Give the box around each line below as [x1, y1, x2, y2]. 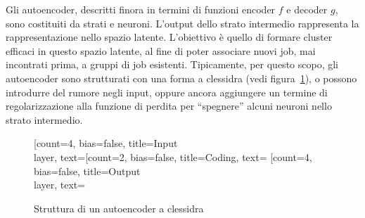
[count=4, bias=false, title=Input [34, 136, 178, 150]
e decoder [286, 2, 328, 16]
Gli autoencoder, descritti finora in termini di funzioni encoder [6, 2, 276, 16]
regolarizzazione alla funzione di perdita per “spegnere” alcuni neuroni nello [6, 98, 332, 113]
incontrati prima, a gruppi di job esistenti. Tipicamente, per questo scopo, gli [6, 57, 338, 72]
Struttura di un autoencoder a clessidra [34, 200, 204, 215]
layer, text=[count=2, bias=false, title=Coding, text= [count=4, [34, 149, 312, 164]
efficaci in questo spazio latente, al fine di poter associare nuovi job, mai [6, 43, 316, 58]
